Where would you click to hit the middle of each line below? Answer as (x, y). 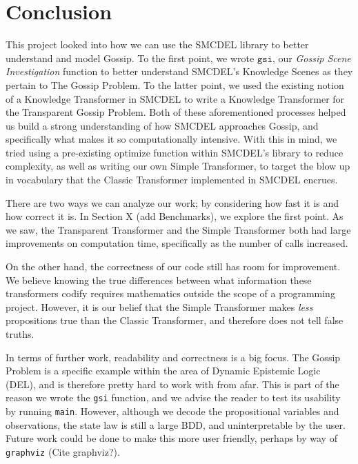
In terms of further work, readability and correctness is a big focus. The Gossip (173, 357)
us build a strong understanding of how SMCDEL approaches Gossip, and (162, 125)
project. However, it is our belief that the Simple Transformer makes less (159, 306)
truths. (20, 334)
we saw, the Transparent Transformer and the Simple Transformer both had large (178, 229)
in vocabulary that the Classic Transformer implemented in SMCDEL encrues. (172, 180)
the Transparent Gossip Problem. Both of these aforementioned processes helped (176, 112)
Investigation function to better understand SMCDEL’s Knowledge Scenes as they (179, 71)
